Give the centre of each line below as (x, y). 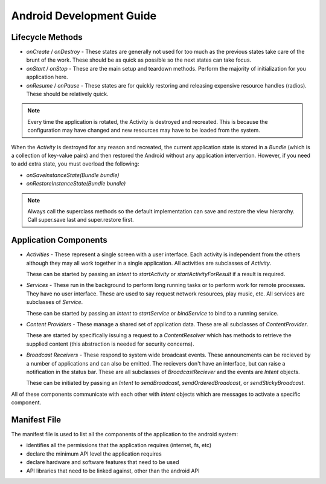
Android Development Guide (84, 16)
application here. (47, 77)
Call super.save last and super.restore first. (81, 220)
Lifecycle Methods (47, 37)
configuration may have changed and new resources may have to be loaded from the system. (144, 131)
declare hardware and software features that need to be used (103, 462)
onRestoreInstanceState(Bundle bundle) (76, 184)
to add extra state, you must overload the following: (75, 164)
